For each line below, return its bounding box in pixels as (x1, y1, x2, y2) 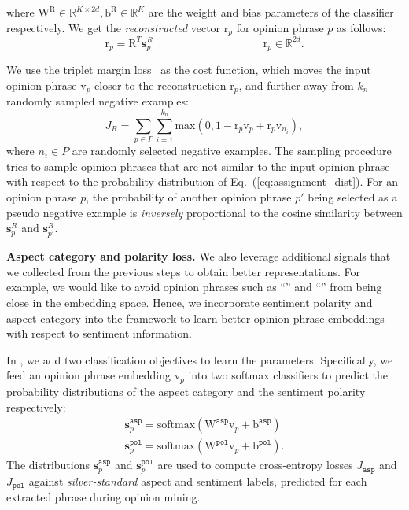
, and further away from (238, 76, 354, 93)
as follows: (337, 19, 386, 35)
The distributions (6, 456, 90, 473)
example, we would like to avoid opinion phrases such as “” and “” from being (6, 279, 382, 295)
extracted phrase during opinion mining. (6, 489, 201, 505)
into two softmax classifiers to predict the (188, 367, 388, 383)
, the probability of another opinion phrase (86, 188, 292, 205)
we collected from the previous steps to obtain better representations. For (6, 263, 360, 279)
